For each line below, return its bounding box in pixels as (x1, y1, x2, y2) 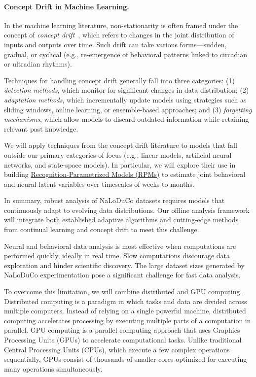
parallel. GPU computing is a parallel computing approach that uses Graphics (4, 325, 240, 335)
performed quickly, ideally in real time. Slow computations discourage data (4, 250, 230, 261)
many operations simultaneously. (4, 363, 103, 374)
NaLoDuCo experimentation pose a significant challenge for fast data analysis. (4, 270, 241, 280)
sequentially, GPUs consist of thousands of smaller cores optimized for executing (4, 354, 247, 364)
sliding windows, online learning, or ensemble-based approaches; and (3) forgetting (4, 104, 252, 114)
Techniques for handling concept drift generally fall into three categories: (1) (4, 75, 235, 85)
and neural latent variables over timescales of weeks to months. (4, 178, 194, 189)
